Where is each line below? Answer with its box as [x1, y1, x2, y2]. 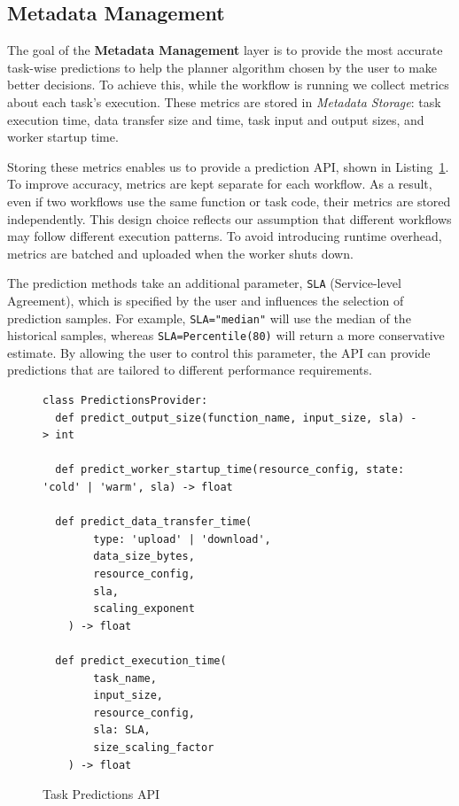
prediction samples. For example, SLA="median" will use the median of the [7, 308, 411, 327]
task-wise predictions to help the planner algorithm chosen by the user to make [7, 58, 438, 76]
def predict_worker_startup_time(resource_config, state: [55, 463, 405, 477]
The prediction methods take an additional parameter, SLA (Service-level [7, 274, 401, 292]
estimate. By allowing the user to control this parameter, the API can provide [7, 343, 431, 361]
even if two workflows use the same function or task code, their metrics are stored [7, 191, 451, 210]
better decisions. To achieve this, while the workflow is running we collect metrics [7, 75, 449, 94]
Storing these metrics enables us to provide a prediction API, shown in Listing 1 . [7, 157, 449, 175]
